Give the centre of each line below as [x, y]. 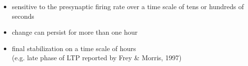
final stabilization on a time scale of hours [74, 48]
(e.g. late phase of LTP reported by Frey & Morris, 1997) [97, 58]
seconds [23, 16]
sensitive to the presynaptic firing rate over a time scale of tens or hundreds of [128, 6]
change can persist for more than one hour [75, 32]
